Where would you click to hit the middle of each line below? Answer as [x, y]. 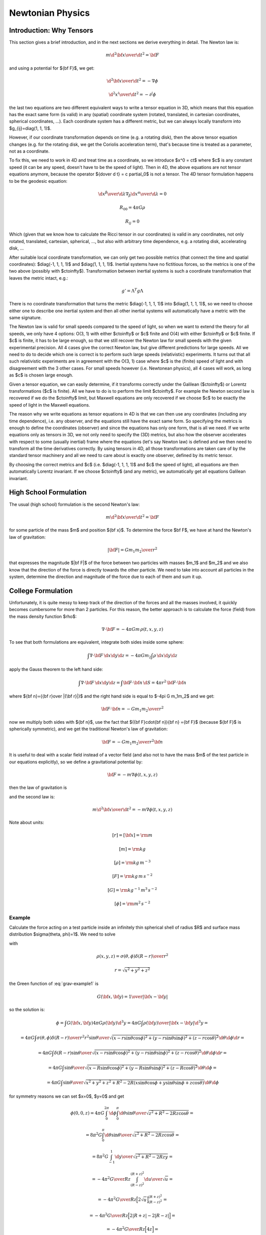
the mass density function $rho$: [43, 616]
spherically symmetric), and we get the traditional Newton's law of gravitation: [88, 729]
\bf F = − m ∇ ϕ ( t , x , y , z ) [132, 775]
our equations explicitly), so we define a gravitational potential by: [76, 762]
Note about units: [27, 823]
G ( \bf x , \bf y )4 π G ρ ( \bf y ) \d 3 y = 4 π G [104, 1022]
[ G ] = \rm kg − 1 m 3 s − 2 [132, 890]
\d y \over [124, 1157]
